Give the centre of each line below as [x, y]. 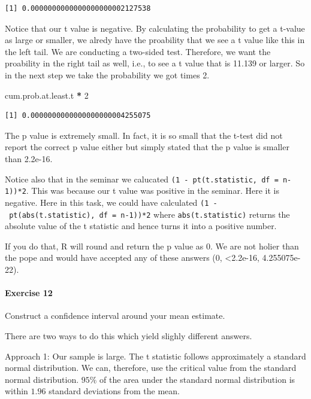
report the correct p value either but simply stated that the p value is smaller [147, 147]
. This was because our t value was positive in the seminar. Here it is [153, 191]
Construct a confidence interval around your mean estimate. [115, 316]
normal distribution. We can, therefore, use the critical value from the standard [151, 368]
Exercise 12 [29, 293]
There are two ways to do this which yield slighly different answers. [129, 335]
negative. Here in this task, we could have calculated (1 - [111, 202]
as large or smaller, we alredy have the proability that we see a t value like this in [155, 40]
